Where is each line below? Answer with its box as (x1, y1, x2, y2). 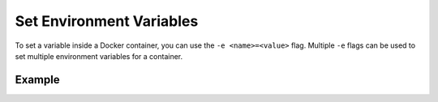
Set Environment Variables (15, 12, 199, 30)
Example (15, 73, 60, 87)
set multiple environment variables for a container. (15, 51, 183, 61)
